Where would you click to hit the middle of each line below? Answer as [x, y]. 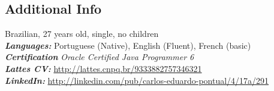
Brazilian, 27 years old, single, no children [82, 34]
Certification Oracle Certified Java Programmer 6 [100, 57]
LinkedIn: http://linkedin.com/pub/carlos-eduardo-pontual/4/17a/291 [137, 80]
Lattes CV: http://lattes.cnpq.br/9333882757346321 [103, 68]
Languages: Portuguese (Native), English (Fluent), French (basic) [128, 45]
